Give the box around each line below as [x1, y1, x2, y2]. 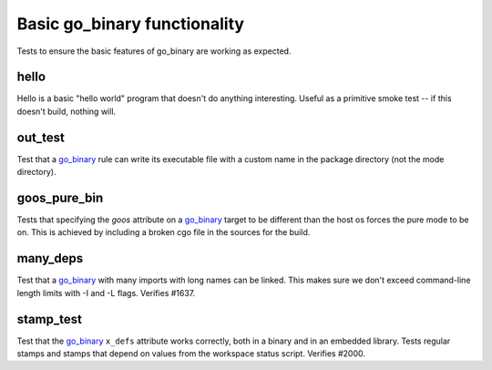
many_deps [16, 251, 84, 266]
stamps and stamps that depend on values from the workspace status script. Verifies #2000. [16, 348, 366, 359]
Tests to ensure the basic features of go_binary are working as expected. [16, 46, 292, 57]
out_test [16, 129, 66, 145]
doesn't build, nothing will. [16, 106, 117, 117]
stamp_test [16, 311, 82, 327]
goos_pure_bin [16, 190, 104, 205]
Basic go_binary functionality [16, 14, 245, 34]
